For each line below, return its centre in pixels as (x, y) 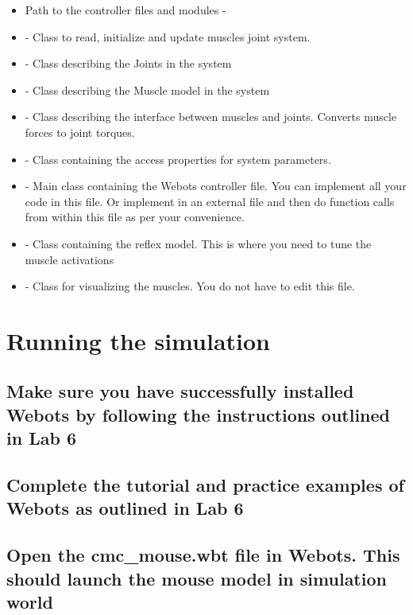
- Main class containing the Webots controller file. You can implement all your (216, 186)
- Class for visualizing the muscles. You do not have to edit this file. (190, 286)
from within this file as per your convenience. (135, 217)
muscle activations (69, 259)
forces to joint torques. (80, 132)
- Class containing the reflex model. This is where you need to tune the (198, 243)
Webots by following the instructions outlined (199, 414)
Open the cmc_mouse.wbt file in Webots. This (203, 555)
